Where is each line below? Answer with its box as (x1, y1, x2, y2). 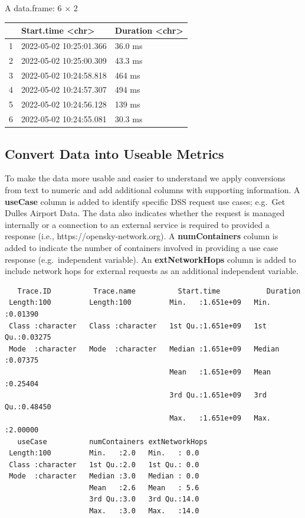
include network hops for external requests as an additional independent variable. (5, 265, 299, 277)
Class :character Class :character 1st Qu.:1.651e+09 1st (9, 321, 267, 330)
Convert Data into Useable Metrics (5, 144, 224, 162)
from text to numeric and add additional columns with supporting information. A (5, 184, 300, 196)
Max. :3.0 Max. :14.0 (89, 507, 199, 516)
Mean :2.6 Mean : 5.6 (89, 483, 199, 492)
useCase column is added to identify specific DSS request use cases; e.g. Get (5, 195, 286, 207)
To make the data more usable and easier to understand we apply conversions (5, 172, 286, 184)
